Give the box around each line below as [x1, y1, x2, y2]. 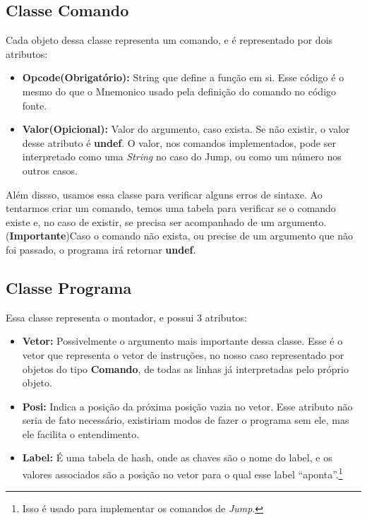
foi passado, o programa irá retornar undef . [6, 242, 196, 256]
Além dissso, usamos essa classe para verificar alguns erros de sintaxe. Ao [6, 187, 323, 201]
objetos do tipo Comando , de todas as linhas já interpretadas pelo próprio [22, 361, 349, 376]
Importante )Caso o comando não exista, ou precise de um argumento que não [9, 228, 353, 243]
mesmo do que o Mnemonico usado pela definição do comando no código [22, 83, 337, 98]
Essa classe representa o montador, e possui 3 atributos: [6, 309, 247, 324]
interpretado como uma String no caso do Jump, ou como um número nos [22, 149, 342, 164]
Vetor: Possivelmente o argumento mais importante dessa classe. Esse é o [22, 333, 343, 348]
